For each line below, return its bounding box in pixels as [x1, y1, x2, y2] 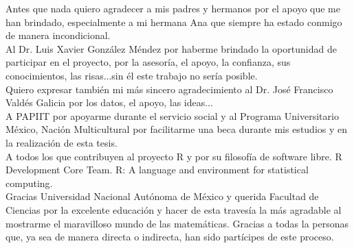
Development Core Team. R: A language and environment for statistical [5, 162, 309, 177]
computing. [5, 175, 53, 190]
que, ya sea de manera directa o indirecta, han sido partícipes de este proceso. [5, 230, 334, 244]
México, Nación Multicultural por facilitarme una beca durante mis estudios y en [5, 122, 348, 136]
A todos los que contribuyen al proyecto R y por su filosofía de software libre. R [5, 149, 342, 163]
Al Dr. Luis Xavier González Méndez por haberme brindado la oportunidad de [5, 41, 337, 55]
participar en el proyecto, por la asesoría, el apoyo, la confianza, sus [5, 55, 291, 69]
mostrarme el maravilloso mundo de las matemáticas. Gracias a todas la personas [5, 216, 349, 230]
